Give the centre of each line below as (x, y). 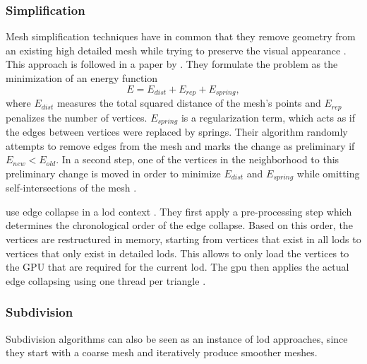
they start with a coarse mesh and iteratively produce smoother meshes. (162, 352)
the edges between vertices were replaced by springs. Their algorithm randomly (177, 131)
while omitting (328, 173)
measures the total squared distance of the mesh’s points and (189, 103)
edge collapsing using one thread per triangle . (106, 280)
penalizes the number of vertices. (77, 117)
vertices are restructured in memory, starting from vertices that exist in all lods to (183, 239)
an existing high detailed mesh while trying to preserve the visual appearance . (176, 50)
